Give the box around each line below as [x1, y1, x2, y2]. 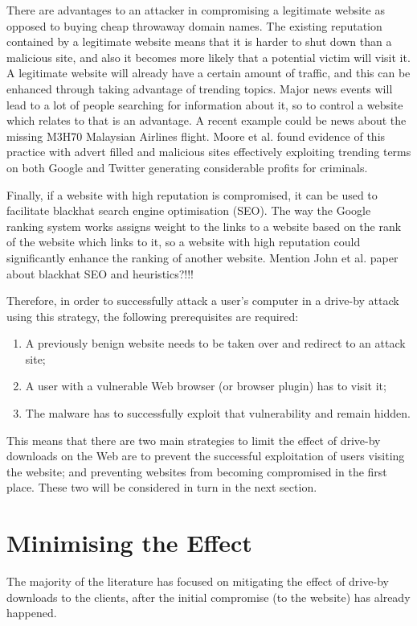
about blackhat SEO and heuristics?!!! [6, 265, 194, 282]
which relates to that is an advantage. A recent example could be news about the [6, 112, 407, 129]
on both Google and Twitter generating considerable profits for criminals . [6, 159, 368, 175]
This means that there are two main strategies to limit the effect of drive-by [6, 431, 381, 448]
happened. [6, 604, 57, 621]
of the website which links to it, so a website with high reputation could [6, 233, 361, 250]
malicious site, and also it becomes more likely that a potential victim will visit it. [6, 48, 411, 65]
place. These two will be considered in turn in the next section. [6, 479, 317, 496]
